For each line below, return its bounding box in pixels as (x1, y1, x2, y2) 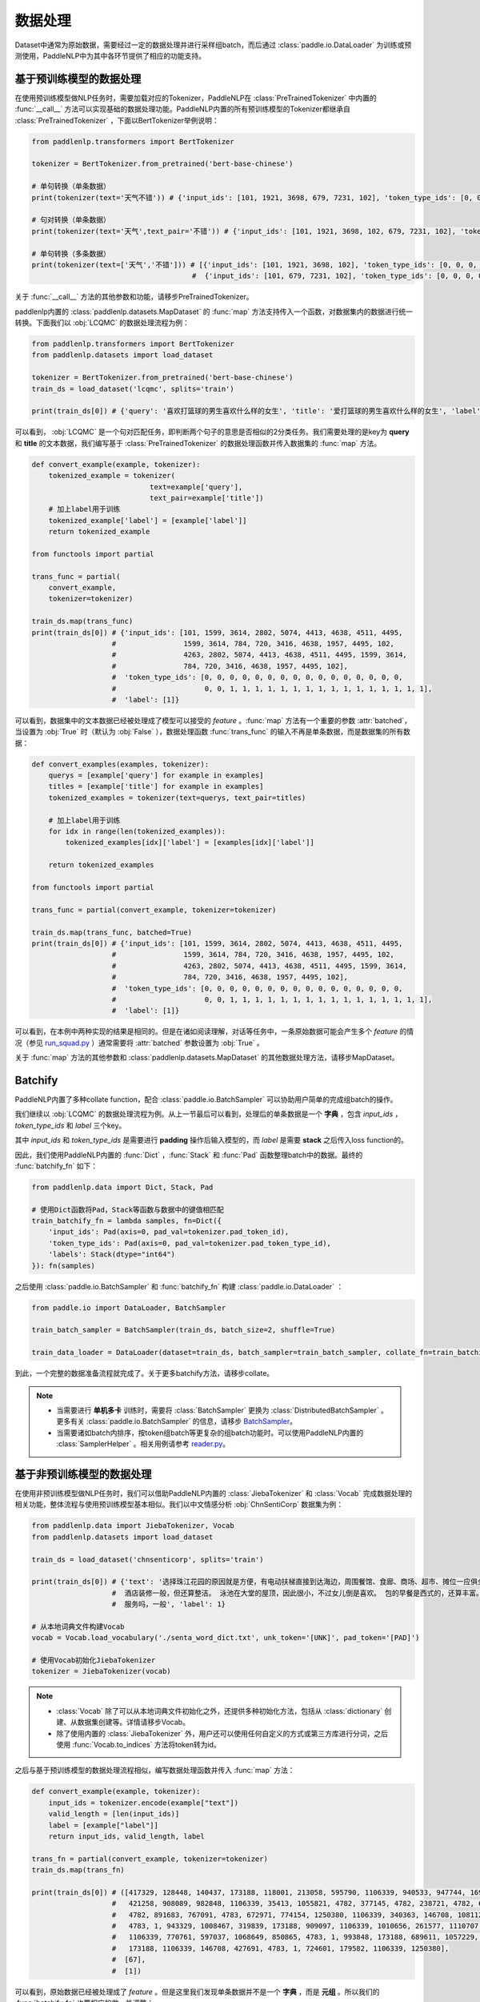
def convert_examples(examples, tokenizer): (31, 759, 210, 769)
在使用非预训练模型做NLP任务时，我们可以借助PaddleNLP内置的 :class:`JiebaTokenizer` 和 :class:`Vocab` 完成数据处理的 (14, 1489, 412, 1498)
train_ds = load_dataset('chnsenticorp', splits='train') (31, 1554, 264, 1564)
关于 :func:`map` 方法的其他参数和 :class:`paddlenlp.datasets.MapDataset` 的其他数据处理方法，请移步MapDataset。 (14, 1053, 399, 1063)
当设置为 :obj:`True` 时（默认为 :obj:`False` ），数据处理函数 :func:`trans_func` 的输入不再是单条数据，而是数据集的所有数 (14, 727, 411, 737)
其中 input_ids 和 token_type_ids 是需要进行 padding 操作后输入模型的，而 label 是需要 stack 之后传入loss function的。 (14, 1136, 408, 1145)
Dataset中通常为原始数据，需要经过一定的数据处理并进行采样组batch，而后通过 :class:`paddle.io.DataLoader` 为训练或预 (14, 40, 412, 50)
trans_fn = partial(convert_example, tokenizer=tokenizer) (31, 1854, 268, 1863)
